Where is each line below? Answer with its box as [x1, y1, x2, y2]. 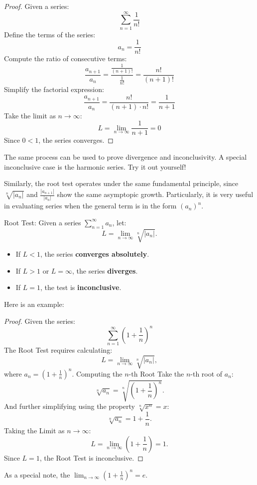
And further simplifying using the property [4, 401, 135, 411]
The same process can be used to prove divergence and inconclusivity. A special [4, 151, 247, 162]
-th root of [190, 368, 223, 379]
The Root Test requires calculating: [4, 345, 113, 355]
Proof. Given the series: [4, 315, 75, 326]
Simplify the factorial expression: [4, 84, 104, 95]
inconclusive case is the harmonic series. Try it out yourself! [4, 161, 186, 172]
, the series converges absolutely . [40, 249, 149, 259]
